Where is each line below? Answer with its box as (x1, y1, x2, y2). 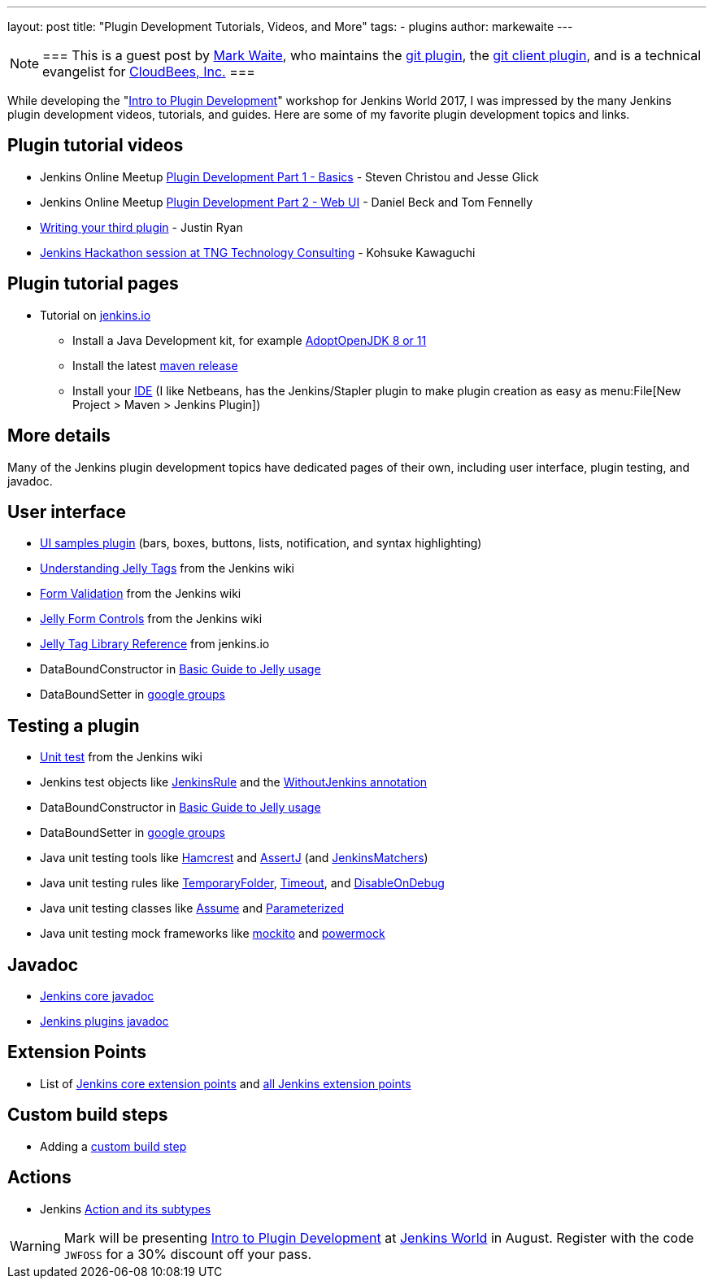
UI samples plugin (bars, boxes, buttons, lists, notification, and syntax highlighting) (40, 536, 482, 551)
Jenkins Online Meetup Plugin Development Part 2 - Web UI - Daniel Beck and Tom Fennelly (40, 194, 533, 209)
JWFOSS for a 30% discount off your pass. (63, 1245, 312, 1262)
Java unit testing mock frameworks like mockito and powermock (40, 926, 385, 941)
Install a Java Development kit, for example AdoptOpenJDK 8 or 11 (72, 333, 427, 347)
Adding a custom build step (40, 1139, 187, 1153)
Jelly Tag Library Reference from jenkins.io (40, 637, 270, 651)
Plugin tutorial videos (7, 135, 184, 156)
